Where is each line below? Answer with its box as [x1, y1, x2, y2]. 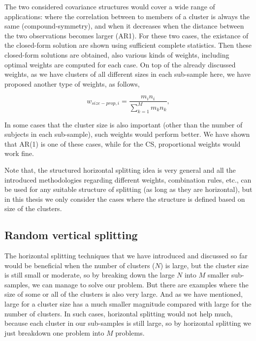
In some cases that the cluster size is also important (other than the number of [4, 119, 243, 129]
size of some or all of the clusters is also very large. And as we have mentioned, [4, 289, 243, 299]
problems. [115, 327, 145, 338]
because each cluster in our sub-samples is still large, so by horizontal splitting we [4, 318, 251, 328]
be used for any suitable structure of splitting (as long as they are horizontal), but [4, 184, 253, 194]
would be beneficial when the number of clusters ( [4, 260, 155, 270]
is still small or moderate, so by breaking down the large [4, 270, 175, 280]
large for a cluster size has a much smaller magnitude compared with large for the [4, 299, 252, 309]
